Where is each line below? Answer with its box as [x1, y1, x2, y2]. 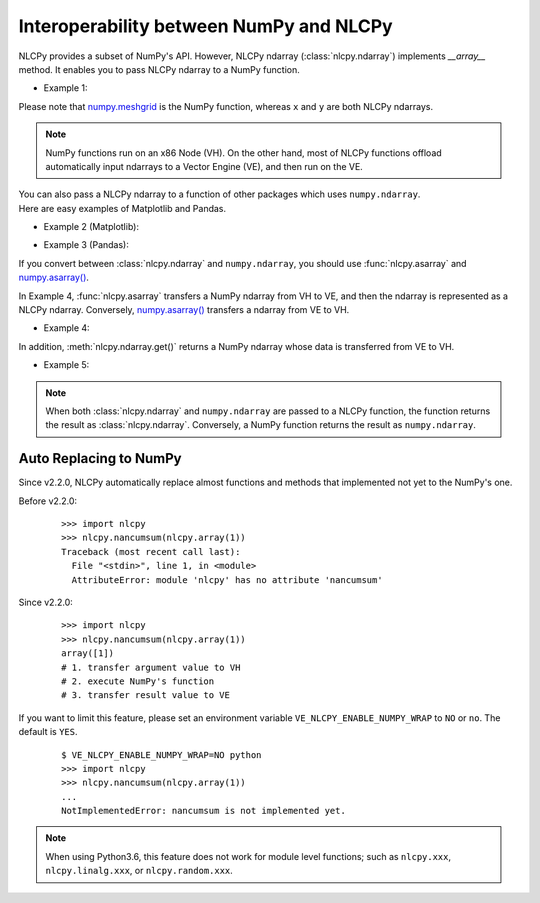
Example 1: [43, 82, 88, 94]
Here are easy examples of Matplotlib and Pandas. [18, 202, 227, 214]
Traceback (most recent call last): [61, 546, 241, 557]
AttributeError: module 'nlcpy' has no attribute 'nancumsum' [71, 574, 384, 585]
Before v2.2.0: [18, 495, 78, 507]
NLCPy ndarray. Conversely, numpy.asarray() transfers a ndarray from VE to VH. [18, 304, 350, 316]
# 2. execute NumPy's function [61, 675, 215, 687]
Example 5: [43, 359, 90, 371]
